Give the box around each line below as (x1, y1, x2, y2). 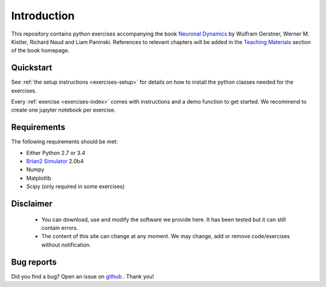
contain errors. (41, 224, 78, 232)
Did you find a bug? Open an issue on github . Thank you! (11, 273, 154, 280)
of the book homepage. (11, 47, 69, 54)
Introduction (11, 9, 75, 22)
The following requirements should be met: (11, 138, 118, 145)
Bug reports (11, 257, 57, 267)
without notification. (41, 241, 91, 248)
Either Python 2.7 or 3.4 (26, 149, 86, 156)
